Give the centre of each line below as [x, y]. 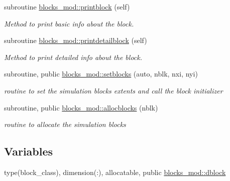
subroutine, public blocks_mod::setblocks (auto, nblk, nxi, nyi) [101, 74]
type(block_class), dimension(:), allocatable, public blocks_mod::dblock [115, 172]
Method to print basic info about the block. [69, 23]
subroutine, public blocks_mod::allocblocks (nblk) [81, 107]
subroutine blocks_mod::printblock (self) [67, 6]
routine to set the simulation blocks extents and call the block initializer [113, 90]
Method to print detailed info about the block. [73, 57]
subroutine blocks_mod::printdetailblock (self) [76, 40]
